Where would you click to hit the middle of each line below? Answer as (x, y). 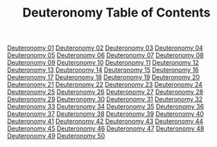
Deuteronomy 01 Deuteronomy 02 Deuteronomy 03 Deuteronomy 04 (105, 48)
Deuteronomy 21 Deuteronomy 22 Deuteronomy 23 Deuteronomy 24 (105, 85)
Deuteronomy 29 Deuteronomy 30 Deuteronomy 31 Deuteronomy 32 (105, 99)
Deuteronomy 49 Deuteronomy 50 (56, 136)
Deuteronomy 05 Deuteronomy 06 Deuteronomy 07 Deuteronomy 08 (105, 55)
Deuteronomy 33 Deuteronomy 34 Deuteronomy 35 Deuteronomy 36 (106, 107)
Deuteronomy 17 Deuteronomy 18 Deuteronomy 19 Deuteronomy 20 (103, 77)
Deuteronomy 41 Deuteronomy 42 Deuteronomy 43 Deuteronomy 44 (105, 121)
